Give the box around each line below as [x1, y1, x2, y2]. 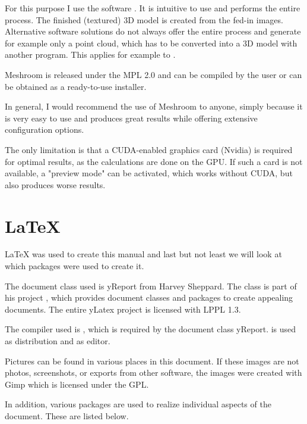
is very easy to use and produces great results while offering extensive [5, 111, 258, 124]
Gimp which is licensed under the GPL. [5, 378, 149, 390]
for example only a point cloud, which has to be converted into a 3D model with [5, 36, 297, 49]
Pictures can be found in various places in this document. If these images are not [5, 354, 299, 367]
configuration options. [5, 123, 84, 136]
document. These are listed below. [5, 409, 129, 422]
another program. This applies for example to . [5, 48, 176, 61]
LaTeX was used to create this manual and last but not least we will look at [5, 248, 282, 260]
